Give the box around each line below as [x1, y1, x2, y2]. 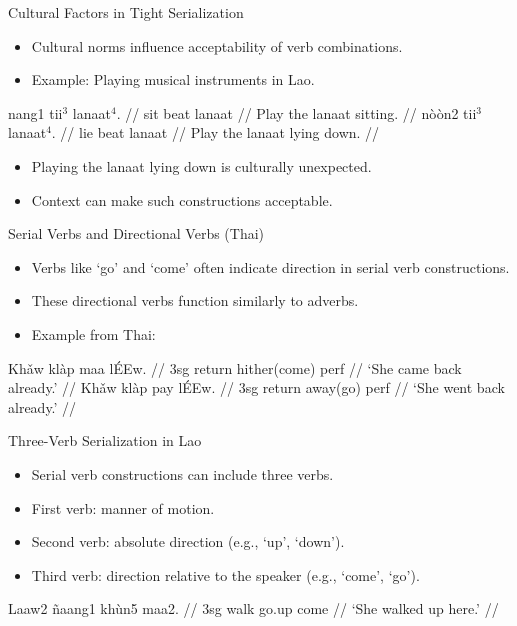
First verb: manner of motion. [31, 497, 215, 518]
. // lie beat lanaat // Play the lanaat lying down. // [51, 122, 380, 143]
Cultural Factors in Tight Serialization [8, 2, 244, 22]
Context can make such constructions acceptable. [31, 189, 333, 210]
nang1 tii [8, 102, 63, 123]
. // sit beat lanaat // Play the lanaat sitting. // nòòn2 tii [116, 102, 477, 123]
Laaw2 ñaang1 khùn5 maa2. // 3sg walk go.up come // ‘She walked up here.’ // [8, 598, 499, 619]
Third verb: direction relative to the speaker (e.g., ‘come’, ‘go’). [31, 564, 420, 585]
